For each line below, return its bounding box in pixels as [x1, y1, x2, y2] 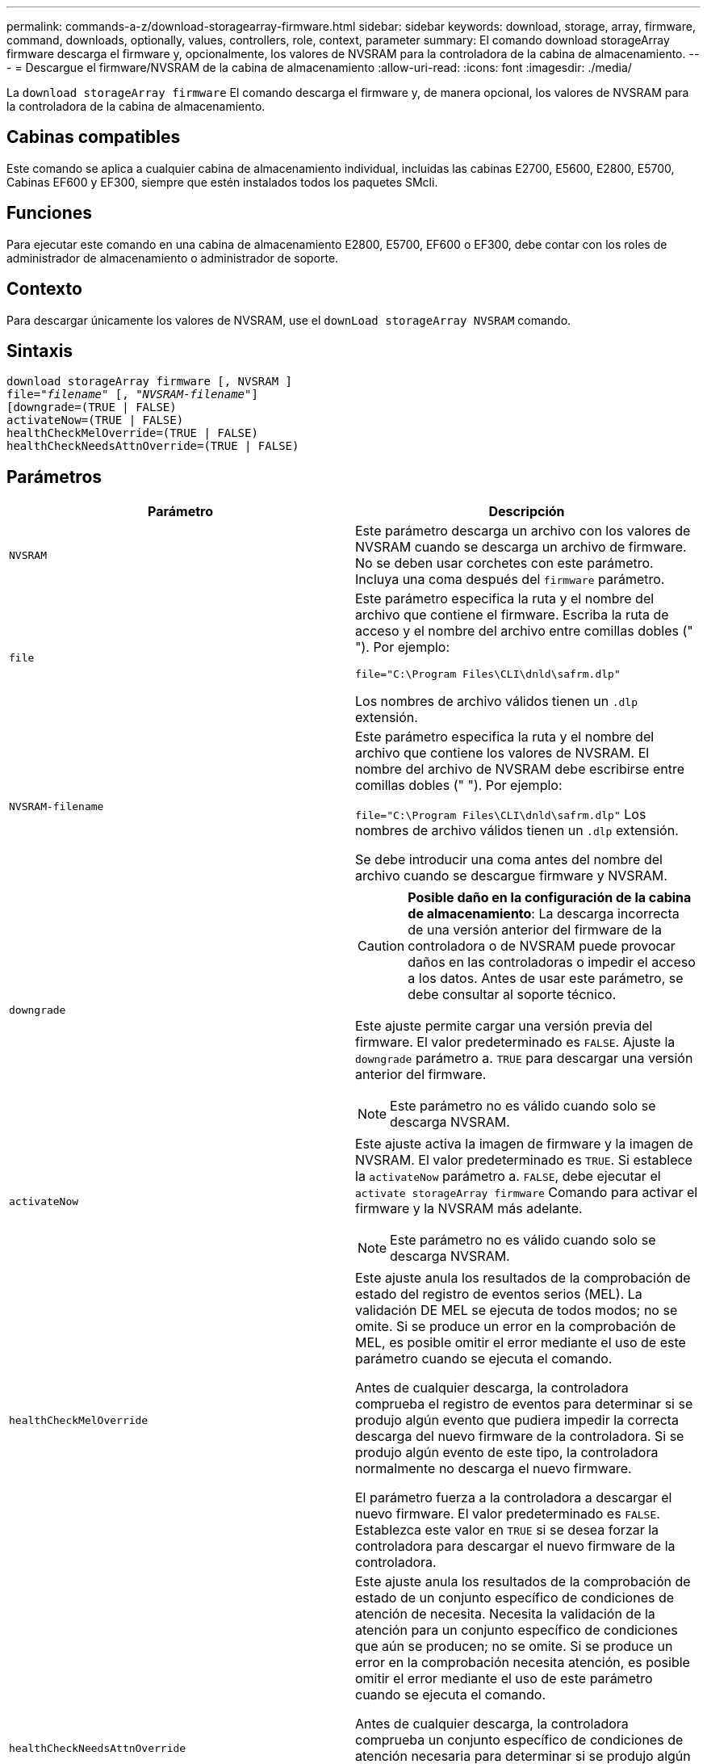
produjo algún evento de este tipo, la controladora [355, 1444, 659, 1461]
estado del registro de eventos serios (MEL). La [355, 1286, 642, 1303]
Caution [358, 938, 405, 955]
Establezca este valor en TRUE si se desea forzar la [355, 1522, 659, 1539]
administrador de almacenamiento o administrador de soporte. [6, 250, 339, 265]
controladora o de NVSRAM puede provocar [408, 938, 676, 955]
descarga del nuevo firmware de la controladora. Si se [355, 1428, 684, 1445]
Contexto [6, 279, 82, 300]
